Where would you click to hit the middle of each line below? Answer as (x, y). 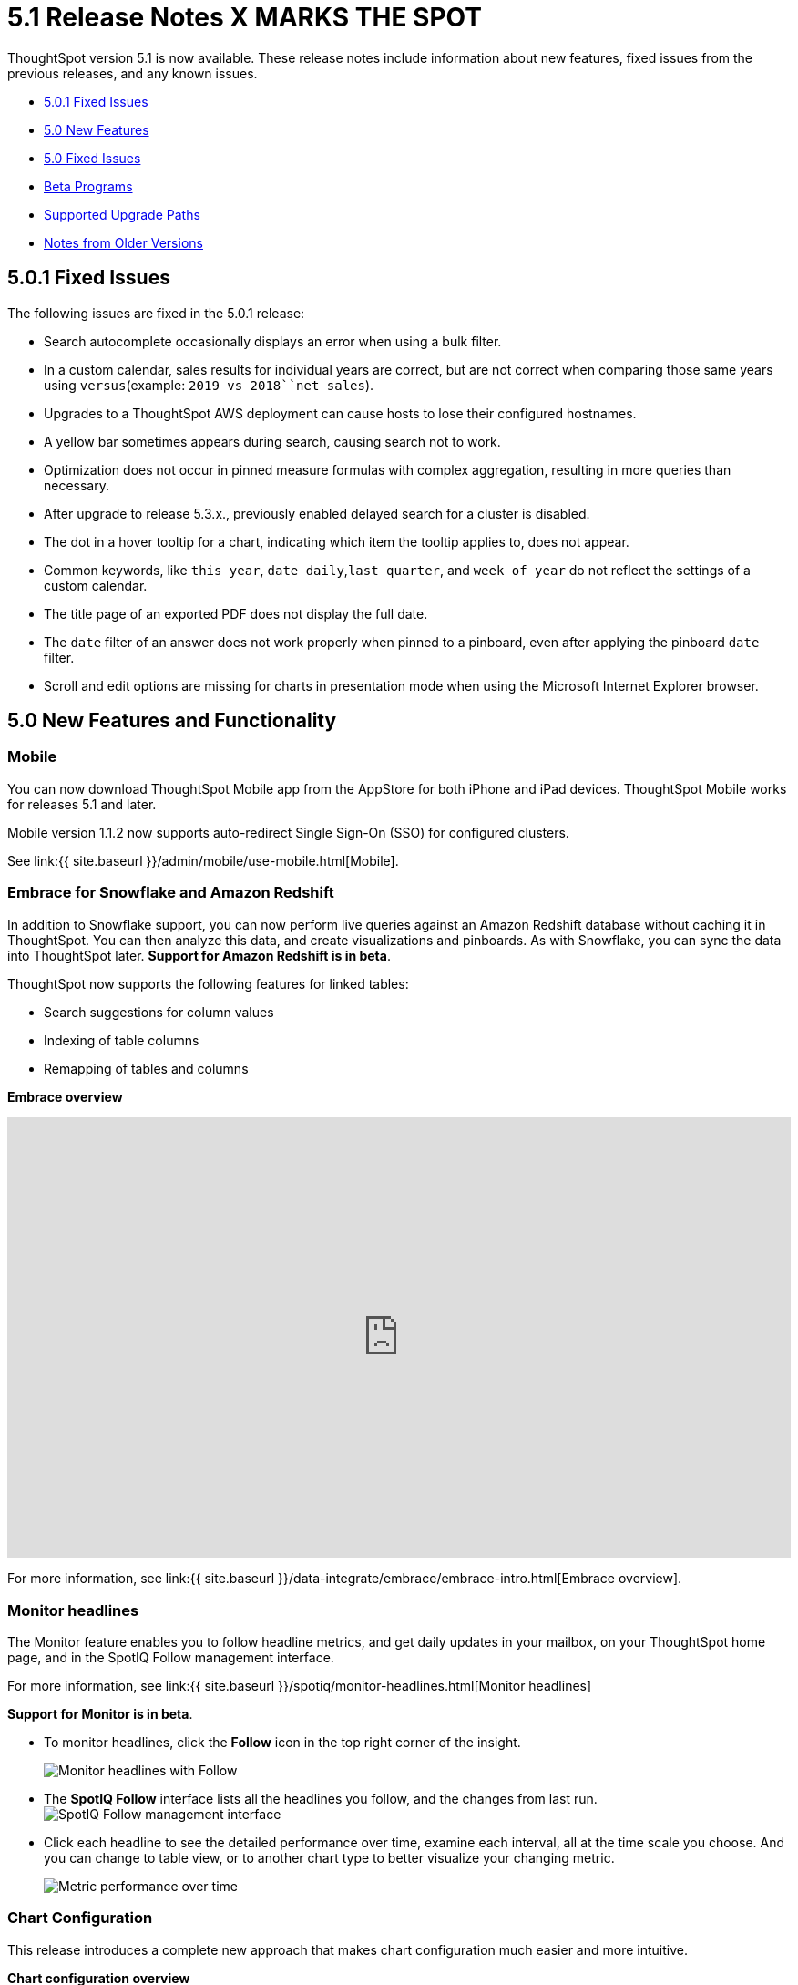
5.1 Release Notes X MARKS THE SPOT (245, 17)
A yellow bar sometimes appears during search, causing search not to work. (272, 441)
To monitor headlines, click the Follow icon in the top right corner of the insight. (282, 1743)
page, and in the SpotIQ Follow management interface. (171, 1658)
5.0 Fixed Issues (92, 158)
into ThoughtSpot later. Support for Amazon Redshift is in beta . (199, 955)
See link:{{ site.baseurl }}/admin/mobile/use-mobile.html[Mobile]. (203, 860)
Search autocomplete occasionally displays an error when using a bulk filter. (273, 341)
